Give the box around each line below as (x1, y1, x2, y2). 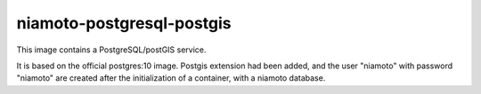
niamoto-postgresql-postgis (16, 13, 232, 33)
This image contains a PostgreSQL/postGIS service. (16, 44, 207, 55)
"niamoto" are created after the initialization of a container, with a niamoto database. (16, 73, 326, 83)
